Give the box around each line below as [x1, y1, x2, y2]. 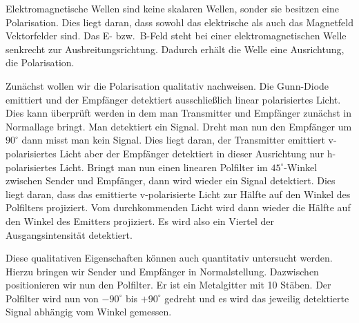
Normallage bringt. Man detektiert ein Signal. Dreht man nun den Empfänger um [6, 119, 352, 133]
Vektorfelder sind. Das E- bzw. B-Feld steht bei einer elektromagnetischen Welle [6, 28, 347, 43]
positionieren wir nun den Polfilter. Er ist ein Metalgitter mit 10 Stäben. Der [6, 277, 331, 292]
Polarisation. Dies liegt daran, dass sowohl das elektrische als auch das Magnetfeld [6, 14, 354, 29]
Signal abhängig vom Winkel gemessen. [6, 304, 172, 319]
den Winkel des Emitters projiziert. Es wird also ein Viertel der [6, 213, 275, 228]
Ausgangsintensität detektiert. [6, 227, 133, 242]
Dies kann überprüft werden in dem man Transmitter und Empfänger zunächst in [6, 106, 352, 120]
